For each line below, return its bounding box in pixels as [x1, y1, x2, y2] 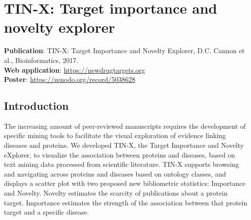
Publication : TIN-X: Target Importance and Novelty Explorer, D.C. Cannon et [4, 45, 245, 56]
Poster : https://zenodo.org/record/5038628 [4, 74, 136, 84]
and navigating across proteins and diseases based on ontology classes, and [4, 168, 226, 179]
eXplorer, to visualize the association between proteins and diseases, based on [4, 149, 235, 160]
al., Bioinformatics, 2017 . [4, 55, 78, 65]
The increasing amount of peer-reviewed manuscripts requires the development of [4, 120, 246, 131]
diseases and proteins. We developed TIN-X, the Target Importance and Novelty [4, 140, 244, 150]
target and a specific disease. [4, 207, 89, 217]
